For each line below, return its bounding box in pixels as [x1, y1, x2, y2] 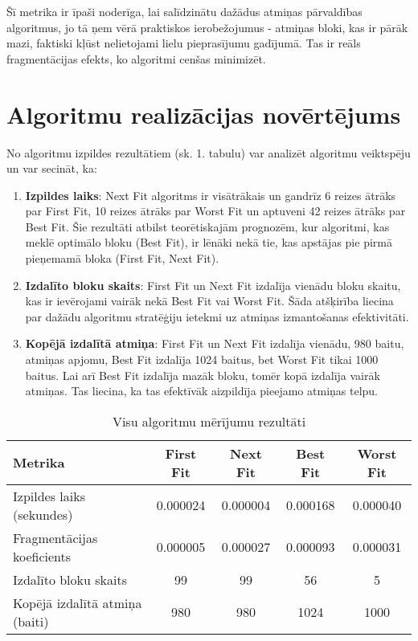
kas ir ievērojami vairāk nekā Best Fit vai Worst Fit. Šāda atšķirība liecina [25, 292, 394, 309]
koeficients [13, 546, 72, 565]
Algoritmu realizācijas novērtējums [6, 97, 401, 130]
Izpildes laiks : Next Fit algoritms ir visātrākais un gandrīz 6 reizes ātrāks [25, 186, 396, 203]
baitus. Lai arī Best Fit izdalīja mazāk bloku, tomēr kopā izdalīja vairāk [25, 366, 380, 383]
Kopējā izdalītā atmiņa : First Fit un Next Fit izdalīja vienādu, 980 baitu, [25, 335, 404, 352]
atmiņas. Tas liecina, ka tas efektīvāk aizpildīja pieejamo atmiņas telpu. [25, 382, 378, 399]
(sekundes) [13, 504, 73, 524]
